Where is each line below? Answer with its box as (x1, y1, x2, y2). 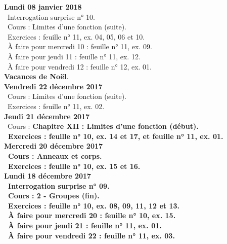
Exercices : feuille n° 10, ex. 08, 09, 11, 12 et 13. (8, 200, 180, 211)
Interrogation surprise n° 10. (7, 11, 95, 22)
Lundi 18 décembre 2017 (4, 170, 92, 181)
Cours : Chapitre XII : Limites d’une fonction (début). (7, 121, 199, 131)
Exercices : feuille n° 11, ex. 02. (7, 100, 105, 111)
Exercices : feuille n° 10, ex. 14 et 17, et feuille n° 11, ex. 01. (8, 130, 223, 141)
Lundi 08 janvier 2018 (4, 2, 82, 12)
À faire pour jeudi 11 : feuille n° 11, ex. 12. (7, 51, 141, 61)
